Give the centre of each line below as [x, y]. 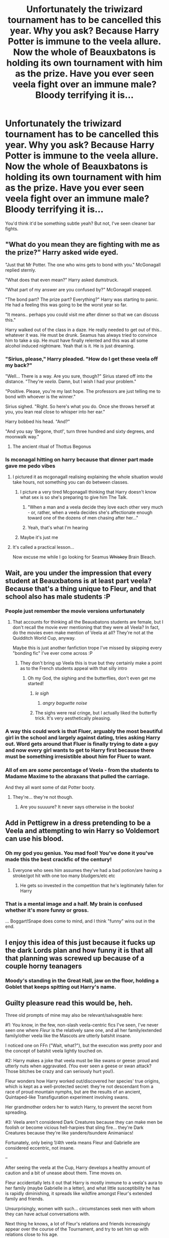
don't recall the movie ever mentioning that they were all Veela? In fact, [86, 628]
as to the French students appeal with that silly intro [73, 668]
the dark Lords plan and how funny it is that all [79, 950]
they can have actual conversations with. [48, 1214]
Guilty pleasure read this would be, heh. [69, 1003]
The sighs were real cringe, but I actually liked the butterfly [96, 713]
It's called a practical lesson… [43, 547]
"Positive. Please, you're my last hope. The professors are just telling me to [83, 391]
